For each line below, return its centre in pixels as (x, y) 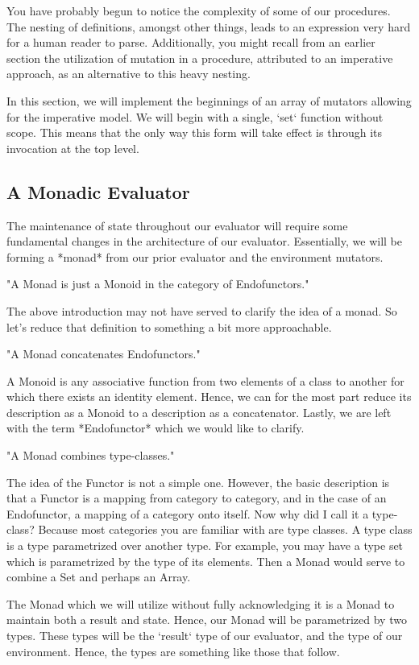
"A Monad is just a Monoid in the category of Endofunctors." (158, 284)
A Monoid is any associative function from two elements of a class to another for (205, 380)
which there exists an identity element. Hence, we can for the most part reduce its (209, 397)
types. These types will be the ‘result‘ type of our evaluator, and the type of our (205, 636)
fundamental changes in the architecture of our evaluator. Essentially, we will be (204, 241)
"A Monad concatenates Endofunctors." (104, 354)
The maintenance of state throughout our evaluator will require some (177, 225)
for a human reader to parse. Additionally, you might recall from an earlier (191, 42)
